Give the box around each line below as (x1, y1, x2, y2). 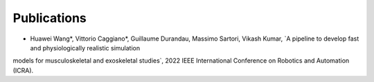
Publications (12, 10, 87, 25)
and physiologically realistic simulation (30, 43, 141, 52)
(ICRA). (12, 66, 34, 74)
